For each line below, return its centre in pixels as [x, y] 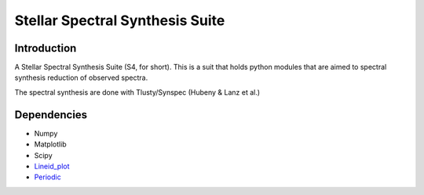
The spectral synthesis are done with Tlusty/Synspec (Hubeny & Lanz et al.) [137, 92]
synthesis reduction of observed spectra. [81, 78]
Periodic [48, 177]
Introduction [46, 48]
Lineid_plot [52, 166]
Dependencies [51, 115]
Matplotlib [50, 144]
